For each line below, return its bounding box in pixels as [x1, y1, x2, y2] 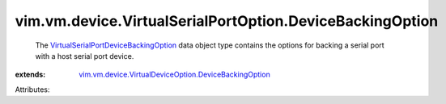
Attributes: [15, 85, 50, 94]
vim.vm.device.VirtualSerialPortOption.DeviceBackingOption [15, 12, 439, 30]
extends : [15, 69, 46, 80]
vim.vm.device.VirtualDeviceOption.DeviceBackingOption [79, 69, 270, 80]
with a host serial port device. [35, 51, 134, 60]
